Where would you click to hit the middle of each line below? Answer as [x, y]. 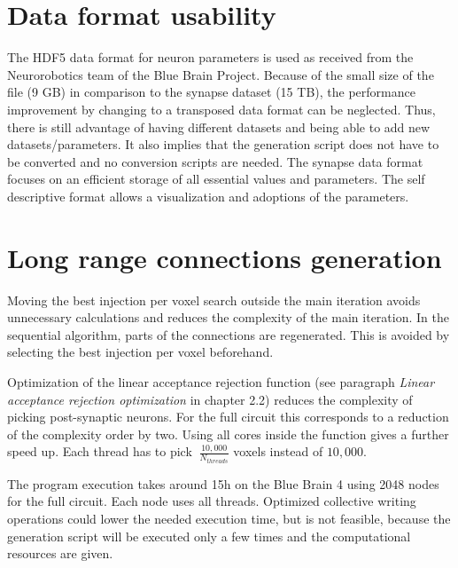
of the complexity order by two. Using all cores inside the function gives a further [228, 434]
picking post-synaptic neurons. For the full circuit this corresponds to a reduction [228, 417]
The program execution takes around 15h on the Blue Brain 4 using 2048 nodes [223, 483]
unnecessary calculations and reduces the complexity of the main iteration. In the [228, 317]
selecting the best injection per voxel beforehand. [140, 352]
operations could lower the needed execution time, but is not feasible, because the [229, 518]
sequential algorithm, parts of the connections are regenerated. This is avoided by [229, 334]
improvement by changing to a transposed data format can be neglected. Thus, [221, 109]
